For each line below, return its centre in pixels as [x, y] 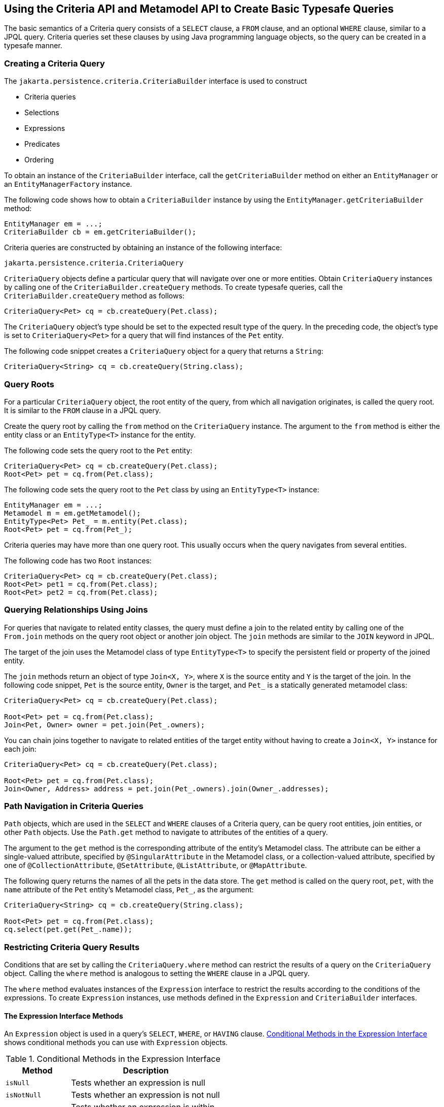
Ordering [39, 160]
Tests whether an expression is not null [145, 1095]
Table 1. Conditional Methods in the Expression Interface [113, 1059]
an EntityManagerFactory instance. [68, 184]
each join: [20, 749]
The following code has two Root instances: [78, 560]
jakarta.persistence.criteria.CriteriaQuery [94, 263]
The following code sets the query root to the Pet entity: [98, 450]
